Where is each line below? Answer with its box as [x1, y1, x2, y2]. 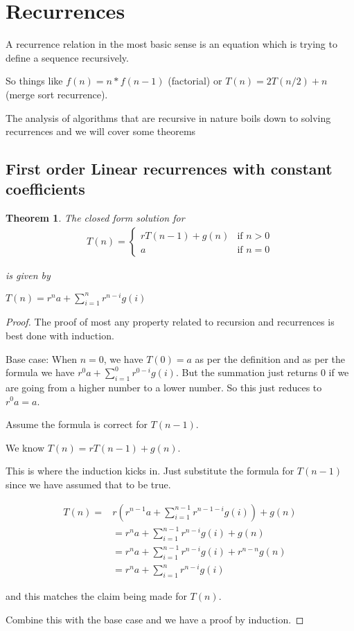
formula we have [6, 365, 75, 380]
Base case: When [6, 351, 77, 366]
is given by [6, 267, 51, 282]
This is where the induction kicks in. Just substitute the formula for [6, 463, 294, 478]
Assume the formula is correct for [6, 417, 148, 432]
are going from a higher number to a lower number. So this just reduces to [6, 380, 322, 394]
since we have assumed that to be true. [6, 477, 171, 491]
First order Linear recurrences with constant [6, 158, 333, 179]
